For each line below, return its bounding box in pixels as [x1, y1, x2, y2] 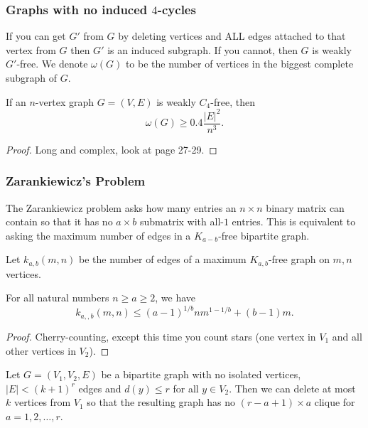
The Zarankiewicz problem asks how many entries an [6, 200, 237, 215]
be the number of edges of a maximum [79, 252, 247, 267]
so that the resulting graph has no [87, 395, 236, 410]
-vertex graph [35, 94, 94, 109]
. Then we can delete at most [229, 380, 356, 395]
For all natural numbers [6, 290, 109, 305]
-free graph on [268, 252, 330, 267]
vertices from [13, 395, 71, 410]
